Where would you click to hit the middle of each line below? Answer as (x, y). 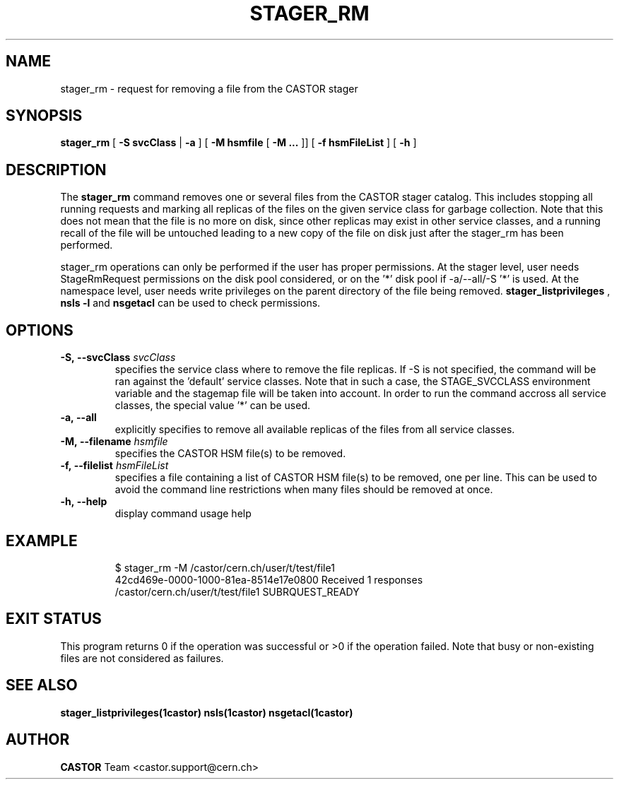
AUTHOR (38, 740)
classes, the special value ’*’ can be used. (213, 406)
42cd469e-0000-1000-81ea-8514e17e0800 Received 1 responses (269, 579)
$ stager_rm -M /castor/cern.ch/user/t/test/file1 (225, 567)
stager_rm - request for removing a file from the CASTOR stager (209, 88)
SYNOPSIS (44, 116)
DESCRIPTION (56, 170)
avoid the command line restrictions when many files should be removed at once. (304, 490)
